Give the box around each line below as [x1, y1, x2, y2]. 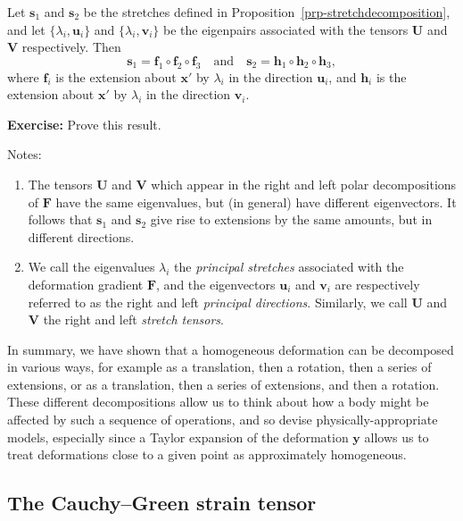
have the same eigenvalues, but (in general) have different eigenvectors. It [55, 192, 457, 211]
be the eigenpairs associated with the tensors [162, 20, 409, 38]
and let [7, 20, 45, 38]
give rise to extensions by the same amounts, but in [150, 210, 433, 229]
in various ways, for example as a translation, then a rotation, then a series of [7, 357, 432, 376]
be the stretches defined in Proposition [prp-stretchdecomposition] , [83, 3, 451, 21]
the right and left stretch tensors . [43, 310, 224, 329]
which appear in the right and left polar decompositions [151, 174, 457, 193]
